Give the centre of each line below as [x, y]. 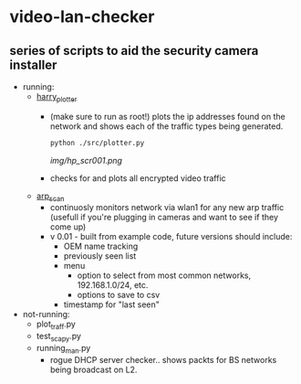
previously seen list [100, 256]
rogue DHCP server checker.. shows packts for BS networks [163, 359]
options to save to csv [119, 295]
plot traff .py [56, 325]
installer [33, 64]
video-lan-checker [82, 17]
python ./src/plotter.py [97, 143]
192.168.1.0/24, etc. [113, 285]
